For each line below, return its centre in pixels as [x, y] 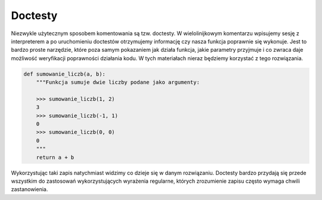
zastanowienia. [30, 189]
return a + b [55, 157]
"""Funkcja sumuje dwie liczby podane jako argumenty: [118, 82]
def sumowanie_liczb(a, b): [64, 74]
